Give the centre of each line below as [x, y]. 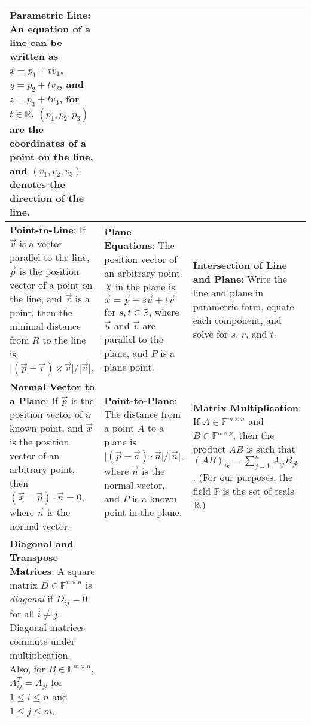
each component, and [237, 320]
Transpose [34, 557]
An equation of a [50, 28]
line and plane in [228, 292]
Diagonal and [42, 543]
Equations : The [139, 245]
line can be [36, 42]
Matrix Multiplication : [247, 408]
